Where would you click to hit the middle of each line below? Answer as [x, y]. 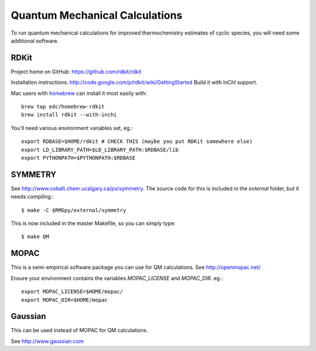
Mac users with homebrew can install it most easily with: [79, 93]
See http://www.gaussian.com [47, 341]
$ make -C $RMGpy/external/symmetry [74, 210]
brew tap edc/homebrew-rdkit [63, 107]
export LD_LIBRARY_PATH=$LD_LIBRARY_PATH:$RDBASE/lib [100, 150]
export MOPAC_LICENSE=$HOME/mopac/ [72, 292]
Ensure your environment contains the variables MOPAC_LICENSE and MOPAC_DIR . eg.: [117, 278]
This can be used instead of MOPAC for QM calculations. [80, 330]
